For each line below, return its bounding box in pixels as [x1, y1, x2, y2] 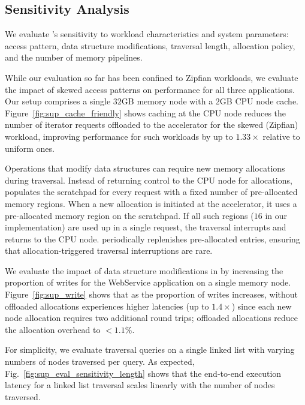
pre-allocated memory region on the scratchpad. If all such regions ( [5, 209, 254, 221]
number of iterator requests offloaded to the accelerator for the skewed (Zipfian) [5, 118, 298, 131]
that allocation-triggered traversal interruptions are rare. [5, 244, 213, 257]
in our [265, 209, 288, 221]
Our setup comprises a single [5, 95, 111, 107]
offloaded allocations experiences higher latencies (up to [5, 299, 209, 312]
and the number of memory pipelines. [5, 51, 143, 64]
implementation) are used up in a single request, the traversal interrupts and [5, 221, 286, 233]
